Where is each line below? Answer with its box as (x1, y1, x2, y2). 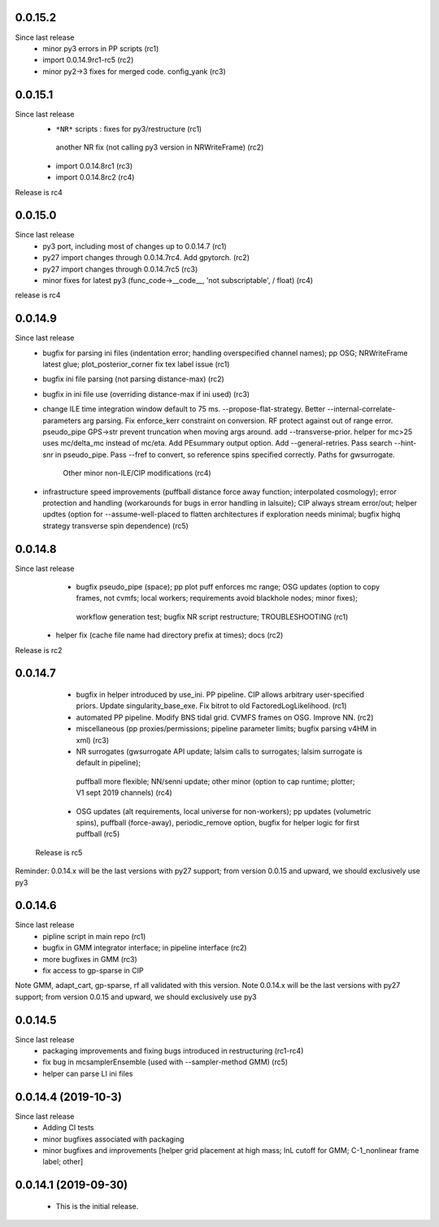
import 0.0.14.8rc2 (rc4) (55, 172, 135, 182)
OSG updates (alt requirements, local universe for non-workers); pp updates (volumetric (76, 806, 372, 816)
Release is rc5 (35, 847, 83, 857)
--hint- (393, 438, 417, 448)
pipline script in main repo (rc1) (42, 931, 146, 941)
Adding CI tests (42, 1123, 94, 1133)
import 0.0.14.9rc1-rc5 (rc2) (42, 55, 134, 65)
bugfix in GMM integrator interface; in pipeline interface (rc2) (42, 943, 247, 953)
